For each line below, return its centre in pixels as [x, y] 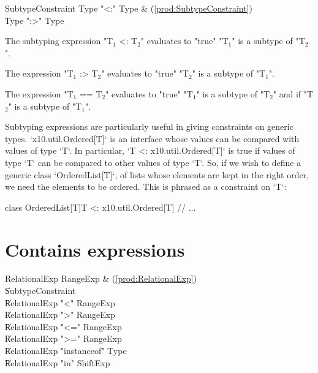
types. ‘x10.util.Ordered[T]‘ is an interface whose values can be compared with [152, 138]
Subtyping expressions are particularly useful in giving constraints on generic [149, 126]
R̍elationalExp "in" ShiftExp [58, 362]
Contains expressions [95, 249]
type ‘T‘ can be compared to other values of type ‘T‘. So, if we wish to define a [153, 162]
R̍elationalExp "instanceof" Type [66, 350]
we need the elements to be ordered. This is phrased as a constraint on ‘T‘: [146, 186]
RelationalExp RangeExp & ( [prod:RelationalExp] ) [101, 278]
